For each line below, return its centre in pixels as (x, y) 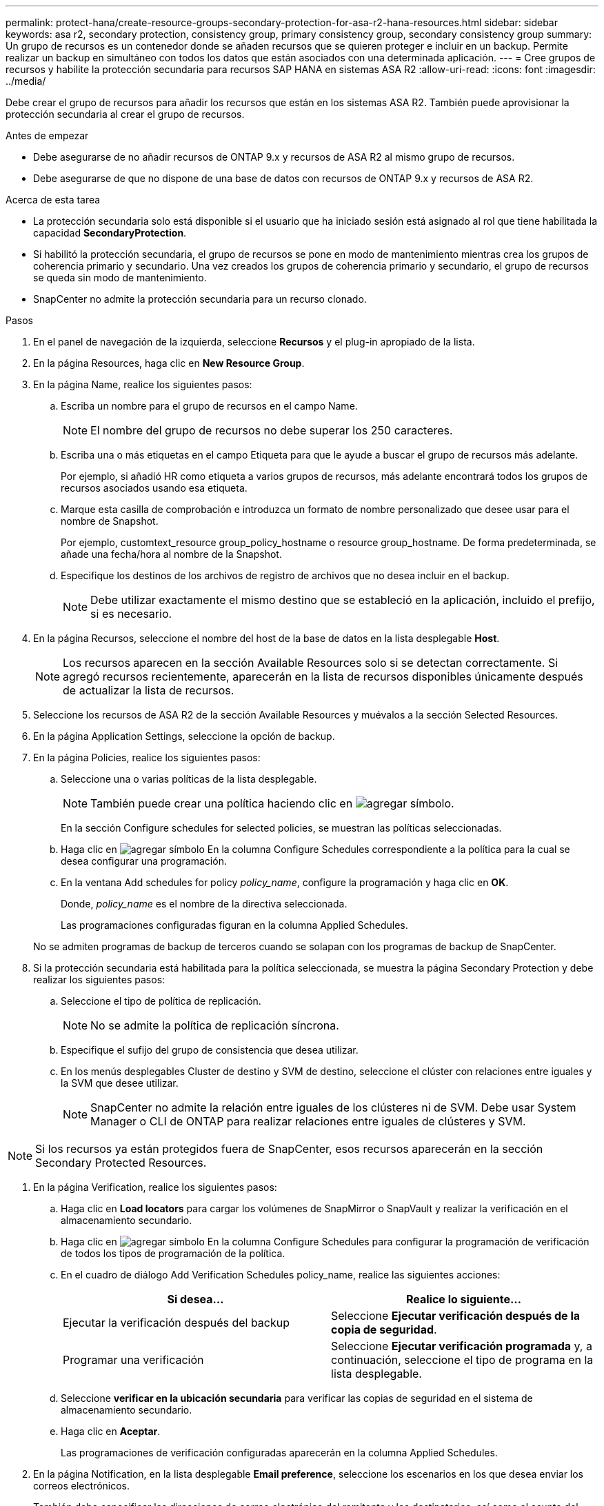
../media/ (26, 81)
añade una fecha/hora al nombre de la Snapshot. (171, 554)
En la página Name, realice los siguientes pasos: (143, 384)
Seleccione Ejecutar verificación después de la (456, 1316)
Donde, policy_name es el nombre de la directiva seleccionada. (204, 904)
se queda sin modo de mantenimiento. (120, 278)
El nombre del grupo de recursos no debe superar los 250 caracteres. (272, 430)
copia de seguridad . (384, 1329)
